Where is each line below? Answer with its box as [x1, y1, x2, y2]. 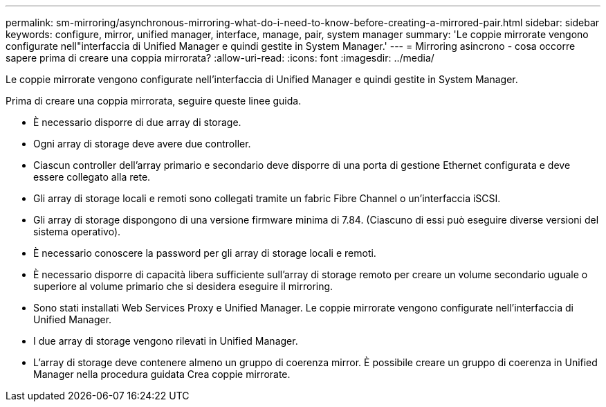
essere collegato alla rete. [33, 171, 151, 183]
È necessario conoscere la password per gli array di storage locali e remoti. [33, 247, 376, 259]
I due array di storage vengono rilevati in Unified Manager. [33, 335, 298, 347]
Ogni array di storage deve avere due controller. [33, 138, 251, 150]
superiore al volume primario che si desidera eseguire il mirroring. [33, 280, 333, 292]
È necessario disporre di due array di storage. [33, 116, 241, 128]
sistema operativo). [33, 226, 121, 237]
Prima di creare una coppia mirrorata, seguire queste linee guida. [6, 95, 302, 107]
